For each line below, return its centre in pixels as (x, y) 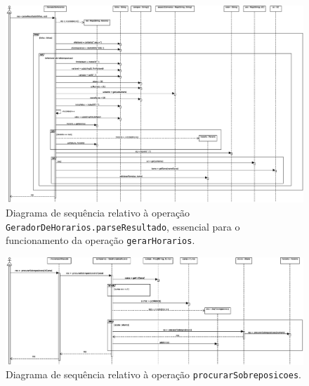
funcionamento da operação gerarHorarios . (100, 240)
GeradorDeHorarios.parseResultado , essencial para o (123, 226)
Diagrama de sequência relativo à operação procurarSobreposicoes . (154, 374)
